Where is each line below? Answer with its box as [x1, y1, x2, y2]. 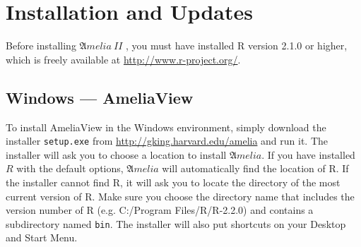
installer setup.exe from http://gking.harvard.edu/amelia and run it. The [6, 133, 329, 148]
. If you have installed [261, 147, 355, 162]
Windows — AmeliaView [6, 86, 194, 108]
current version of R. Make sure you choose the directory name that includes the [6, 188, 355, 203]
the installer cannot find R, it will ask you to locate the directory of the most [6, 174, 341, 189]
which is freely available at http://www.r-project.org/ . [6, 52, 241, 66]
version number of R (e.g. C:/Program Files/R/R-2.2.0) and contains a [6, 203, 314, 217]
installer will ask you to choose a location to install [6, 147, 227, 162]
